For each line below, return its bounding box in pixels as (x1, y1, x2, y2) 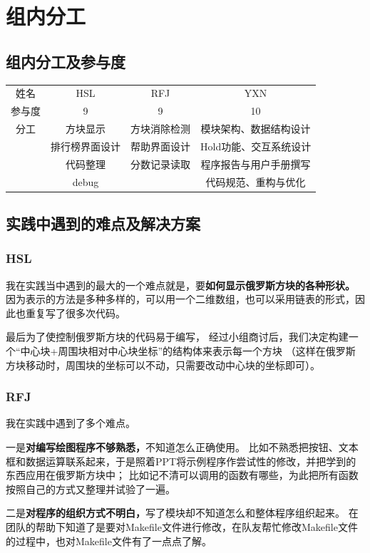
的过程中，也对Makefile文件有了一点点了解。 (6, 533, 212, 548)
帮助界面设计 (130, 138, 190, 153)
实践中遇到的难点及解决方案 (6, 212, 200, 234)
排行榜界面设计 (51, 138, 120, 153)
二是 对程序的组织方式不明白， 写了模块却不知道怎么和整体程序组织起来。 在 (6, 505, 359, 520)
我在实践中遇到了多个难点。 (6, 415, 135, 430)
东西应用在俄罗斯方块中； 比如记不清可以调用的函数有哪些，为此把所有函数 (6, 467, 359, 482)
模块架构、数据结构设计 (200, 121, 311, 136)
